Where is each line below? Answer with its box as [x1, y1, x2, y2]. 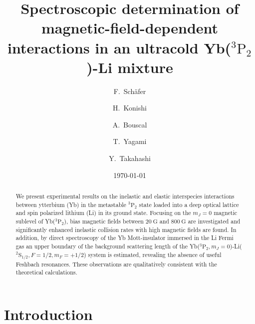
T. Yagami [113, 136, 147, 146]
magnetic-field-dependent [41, 17, 219, 38]
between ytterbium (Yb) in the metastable [15, 200, 126, 208]
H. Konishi [113, 102, 147, 113]
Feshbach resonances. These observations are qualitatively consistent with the [15, 259, 217, 268]
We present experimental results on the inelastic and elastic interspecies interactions [15, 192, 235, 200]
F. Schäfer [113, 85, 146, 96]
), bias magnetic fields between [64, 217, 144, 225]
